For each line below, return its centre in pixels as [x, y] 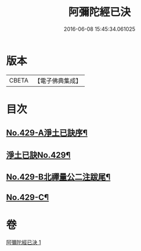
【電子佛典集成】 [58, 81]
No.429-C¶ [28, 197]
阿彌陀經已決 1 [24, 242]
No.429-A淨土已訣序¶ [47, 133]
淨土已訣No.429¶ [39, 155]
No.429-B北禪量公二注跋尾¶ [58, 177]
